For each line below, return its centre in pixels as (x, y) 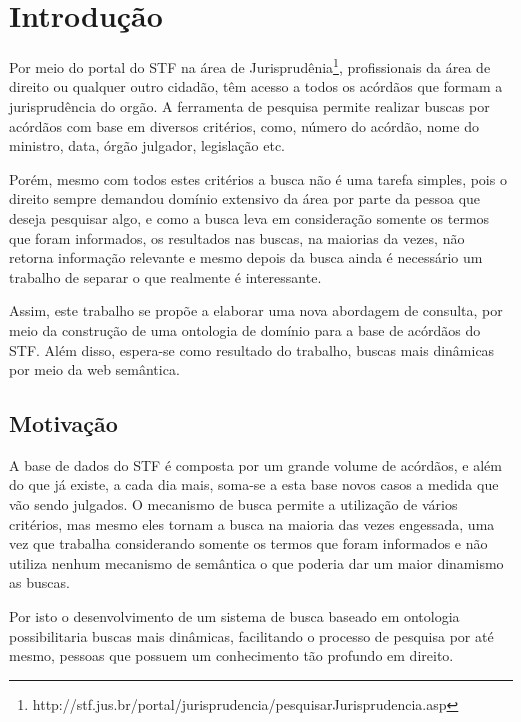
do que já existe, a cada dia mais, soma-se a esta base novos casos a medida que (254, 484)
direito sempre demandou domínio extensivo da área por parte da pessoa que (245, 198)
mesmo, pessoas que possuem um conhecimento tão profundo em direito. (231, 655)
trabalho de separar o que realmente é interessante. (165, 276)
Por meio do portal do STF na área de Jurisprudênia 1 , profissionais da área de (250, 65)
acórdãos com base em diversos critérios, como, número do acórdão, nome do (244, 125)
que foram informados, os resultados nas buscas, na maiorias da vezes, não (237, 237)
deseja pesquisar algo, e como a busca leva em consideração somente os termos (249, 217)
